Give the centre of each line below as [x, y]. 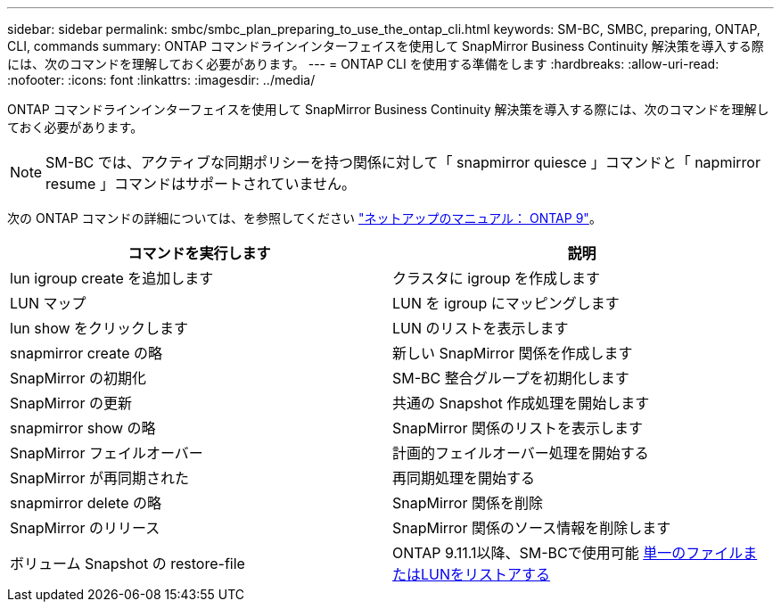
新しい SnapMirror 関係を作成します [513, 353]
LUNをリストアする [486, 574]
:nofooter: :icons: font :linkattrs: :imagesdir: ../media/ [161, 80]
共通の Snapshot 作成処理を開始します [521, 403]
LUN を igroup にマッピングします [506, 303]
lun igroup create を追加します [112, 278]
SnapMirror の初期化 [78, 378]
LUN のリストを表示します [481, 328]
